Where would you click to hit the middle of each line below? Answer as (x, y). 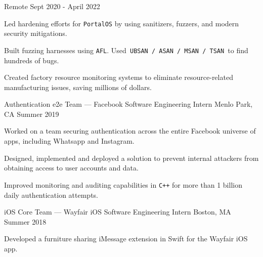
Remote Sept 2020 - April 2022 (52, 6)
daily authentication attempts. (51, 195)
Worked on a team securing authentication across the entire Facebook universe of (130, 131)
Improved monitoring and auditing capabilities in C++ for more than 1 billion (123, 184)
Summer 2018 (25, 221)
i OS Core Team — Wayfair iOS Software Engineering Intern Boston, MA (118, 212)
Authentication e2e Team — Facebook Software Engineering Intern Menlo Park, (128, 104)
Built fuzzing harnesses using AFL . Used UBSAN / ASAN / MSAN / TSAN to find (126, 50)
